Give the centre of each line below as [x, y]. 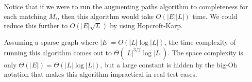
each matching [25, 16]
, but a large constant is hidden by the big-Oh [169, 64]
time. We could [215, 16]
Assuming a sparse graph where [51, 42]
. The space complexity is [205, 52]
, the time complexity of [200, 42]
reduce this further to [36, 25]
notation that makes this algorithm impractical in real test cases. [101, 74]
